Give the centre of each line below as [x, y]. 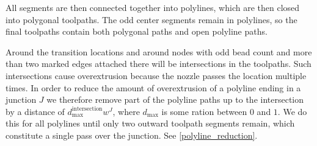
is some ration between [204, 111]
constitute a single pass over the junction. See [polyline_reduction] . [132, 135]
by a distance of [35, 111]
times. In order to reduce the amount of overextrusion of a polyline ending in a [153, 87]
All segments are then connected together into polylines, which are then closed [153, 7]
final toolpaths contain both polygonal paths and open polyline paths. [137, 31]
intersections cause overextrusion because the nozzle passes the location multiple [156, 75]
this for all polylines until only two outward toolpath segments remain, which [150, 123]
